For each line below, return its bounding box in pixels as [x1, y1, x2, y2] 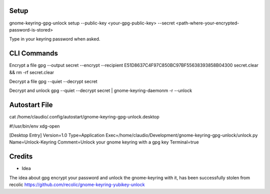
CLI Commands [9, 49, 58, 57]
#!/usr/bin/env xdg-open [9, 123, 60, 129]
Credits [9, 152, 33, 161]
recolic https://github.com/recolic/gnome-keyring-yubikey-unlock [9, 181, 145, 187]
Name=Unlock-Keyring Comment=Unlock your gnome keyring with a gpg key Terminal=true [9, 139, 199, 145]
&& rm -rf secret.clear [9, 69, 54, 75]
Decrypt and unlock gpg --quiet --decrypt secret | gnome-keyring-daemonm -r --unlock [9, 87, 192, 93]
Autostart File [9, 100, 53, 109]
